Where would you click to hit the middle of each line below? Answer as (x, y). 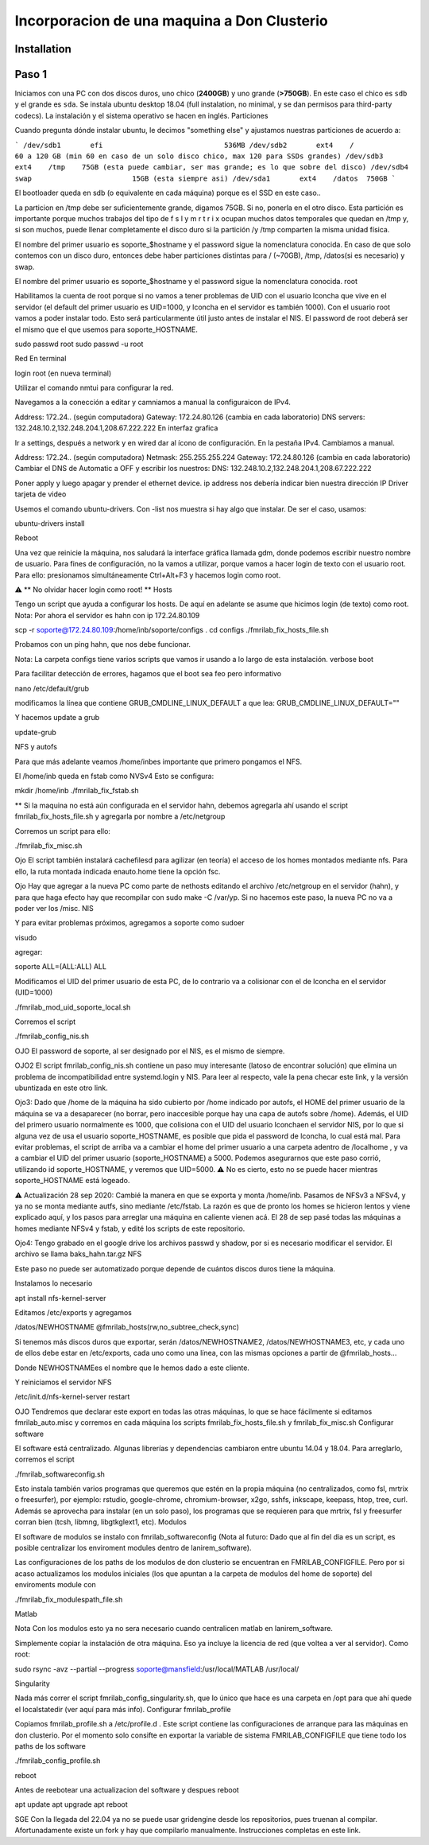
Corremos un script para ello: (63, 831)
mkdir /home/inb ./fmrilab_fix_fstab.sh (77, 791)
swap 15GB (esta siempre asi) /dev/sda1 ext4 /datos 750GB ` (205, 178)
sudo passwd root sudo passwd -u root (79, 344)
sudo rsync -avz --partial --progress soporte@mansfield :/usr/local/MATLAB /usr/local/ (157, 1669)
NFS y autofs (36, 747)
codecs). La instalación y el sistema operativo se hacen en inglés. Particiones (141, 115)
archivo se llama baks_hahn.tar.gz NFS (78, 1254)
